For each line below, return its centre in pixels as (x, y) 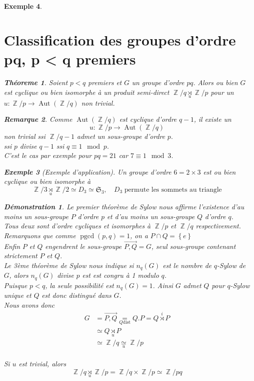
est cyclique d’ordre (148, 119)
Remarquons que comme (40, 235)
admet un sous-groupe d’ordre (121, 136)
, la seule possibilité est (80, 285)
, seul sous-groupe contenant (194, 246)
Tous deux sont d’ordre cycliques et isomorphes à (77, 226)
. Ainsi (163, 285)
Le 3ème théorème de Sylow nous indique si (69, 265)
